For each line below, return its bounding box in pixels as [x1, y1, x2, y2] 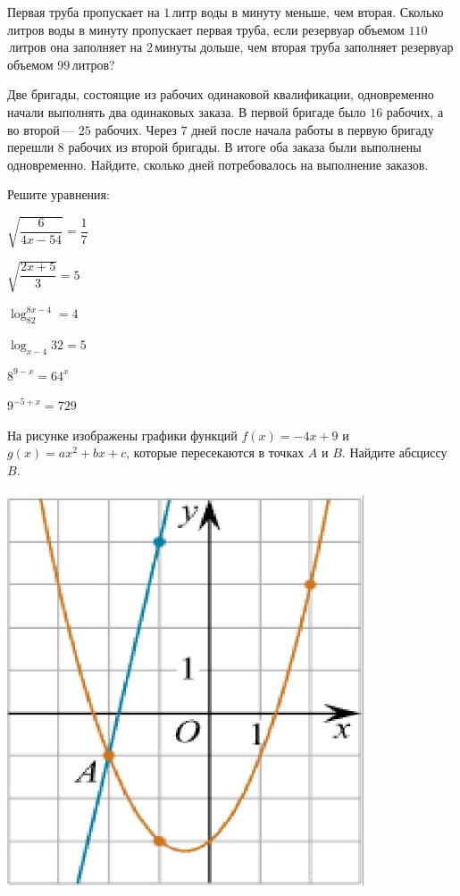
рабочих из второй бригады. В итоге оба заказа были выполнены [68, 138, 422, 156]
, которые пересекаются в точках [126, 443, 305, 462]
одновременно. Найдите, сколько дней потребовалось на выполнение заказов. [7, 155, 429, 173]
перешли [7, 138, 54, 156]
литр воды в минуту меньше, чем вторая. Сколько [171, 3, 444, 21]
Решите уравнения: [7, 185, 110, 204]
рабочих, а [386, 102, 444, 121]
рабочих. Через [95, 120, 177, 138]
